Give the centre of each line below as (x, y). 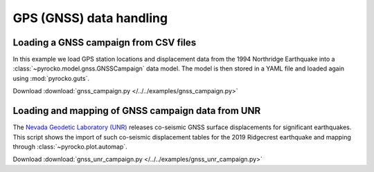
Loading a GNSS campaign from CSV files (105, 42)
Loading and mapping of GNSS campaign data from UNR (137, 111)
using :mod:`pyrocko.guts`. (51, 78)
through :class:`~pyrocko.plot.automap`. (70, 146)
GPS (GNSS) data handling (90, 18)
